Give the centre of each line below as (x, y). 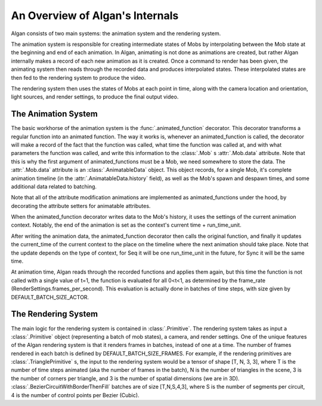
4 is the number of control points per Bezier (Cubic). (75, 395)
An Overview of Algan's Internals (95, 16)
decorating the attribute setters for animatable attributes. (81, 206)
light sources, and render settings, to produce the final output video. (95, 97)
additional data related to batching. (54, 186)
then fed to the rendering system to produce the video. (78, 78)
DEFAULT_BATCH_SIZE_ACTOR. (50, 297)
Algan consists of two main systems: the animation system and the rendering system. (116, 33)
